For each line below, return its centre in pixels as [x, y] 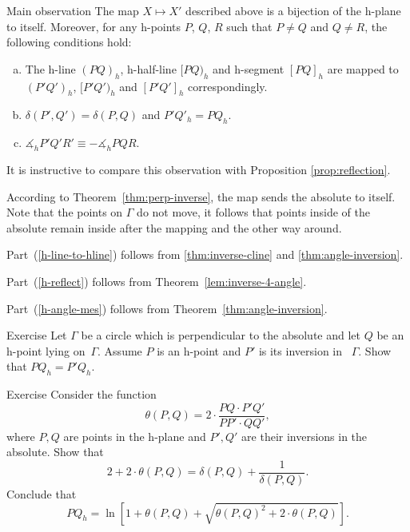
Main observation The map [73, 10]
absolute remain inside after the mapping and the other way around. [174, 227]
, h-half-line [148, 68]
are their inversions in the [305, 436]
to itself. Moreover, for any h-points [94, 26]
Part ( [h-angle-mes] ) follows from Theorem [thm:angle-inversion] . [167, 308]
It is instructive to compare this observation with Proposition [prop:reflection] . [199, 169]
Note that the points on [65, 212]
